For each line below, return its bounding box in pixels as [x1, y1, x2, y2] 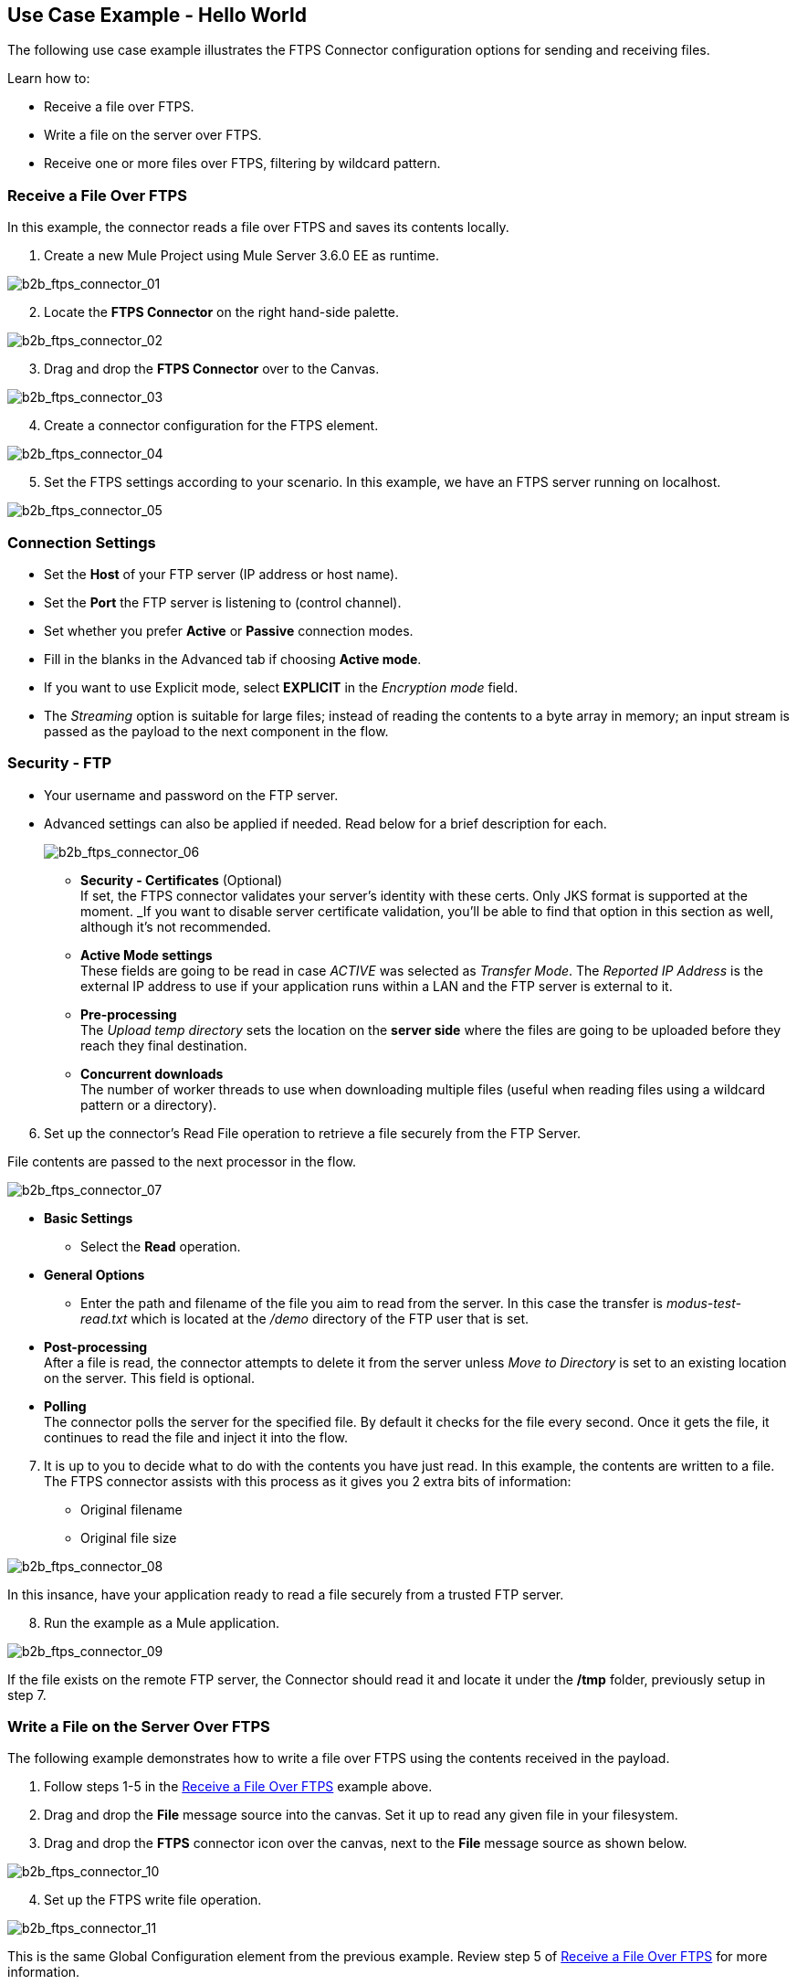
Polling [44, 1398, 87, 1414]
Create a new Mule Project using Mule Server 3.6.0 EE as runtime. [44, 248, 439, 264]
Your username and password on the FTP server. [44, 787, 339, 803]
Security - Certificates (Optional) [80, 871, 283, 888]
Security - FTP [7, 754, 112, 773]
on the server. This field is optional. [44, 1369, 255, 1386]
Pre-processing [80, 1006, 177, 1022]
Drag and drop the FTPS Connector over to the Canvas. [44, 361, 380, 377]
